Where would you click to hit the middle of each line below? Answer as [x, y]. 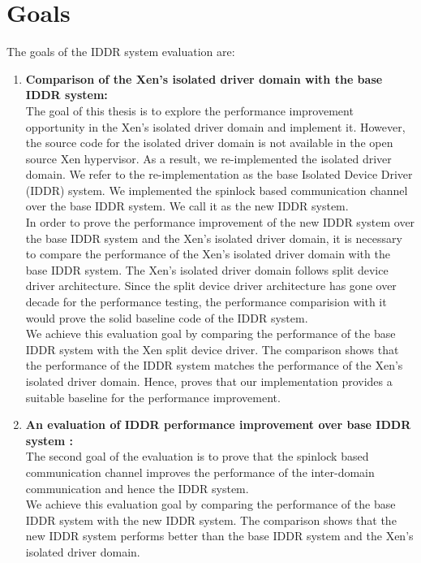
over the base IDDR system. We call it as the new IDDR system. [187, 206]
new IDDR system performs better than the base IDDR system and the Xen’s [219, 536]
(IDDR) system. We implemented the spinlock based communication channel [217, 190]
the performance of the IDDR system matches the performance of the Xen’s [214, 365]
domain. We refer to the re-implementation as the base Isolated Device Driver [219, 174]
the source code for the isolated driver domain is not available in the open [209, 143]
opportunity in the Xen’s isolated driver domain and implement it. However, [215, 126]
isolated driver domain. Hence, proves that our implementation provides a [209, 381]
